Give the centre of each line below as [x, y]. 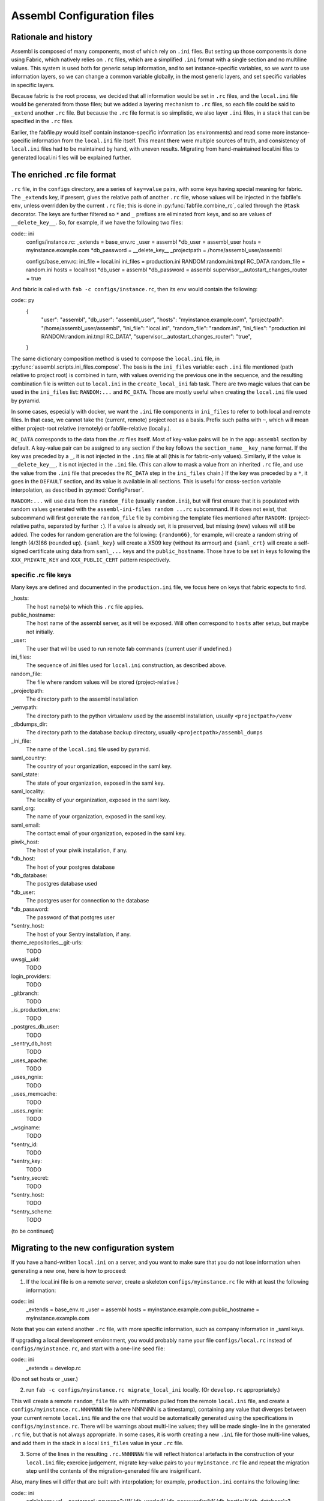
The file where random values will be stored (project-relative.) [103, 682]
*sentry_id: [25, 1144]
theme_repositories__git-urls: [47, 943]
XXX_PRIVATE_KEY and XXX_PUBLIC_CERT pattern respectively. [91, 560]
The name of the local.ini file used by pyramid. [88, 749]
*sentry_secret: [30, 1178]
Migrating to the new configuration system [93, 1248]
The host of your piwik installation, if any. [77, 850]
